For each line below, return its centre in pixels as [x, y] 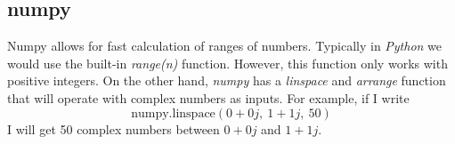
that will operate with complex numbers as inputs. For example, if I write [208, 97]
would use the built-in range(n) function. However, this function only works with [227, 63]
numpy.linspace [173, 113]
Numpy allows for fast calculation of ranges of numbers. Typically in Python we [225, 46]
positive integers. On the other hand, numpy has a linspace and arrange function [227, 80]
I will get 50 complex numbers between [114, 128]
